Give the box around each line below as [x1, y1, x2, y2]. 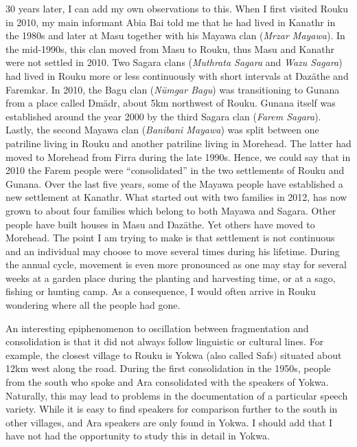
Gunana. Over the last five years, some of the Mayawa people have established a [5, 176, 343, 190]
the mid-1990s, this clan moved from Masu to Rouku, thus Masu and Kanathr [5, 41, 335, 56]
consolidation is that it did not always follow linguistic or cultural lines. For [5, 334, 324, 349]
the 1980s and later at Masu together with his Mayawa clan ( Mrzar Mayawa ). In [5, 28, 345, 43]
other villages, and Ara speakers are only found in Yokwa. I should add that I [5, 415, 333, 429]
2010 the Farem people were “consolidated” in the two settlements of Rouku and [5, 163, 345, 177]
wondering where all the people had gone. [5, 298, 181, 312]
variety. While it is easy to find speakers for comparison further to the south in [5, 402, 338, 416]
